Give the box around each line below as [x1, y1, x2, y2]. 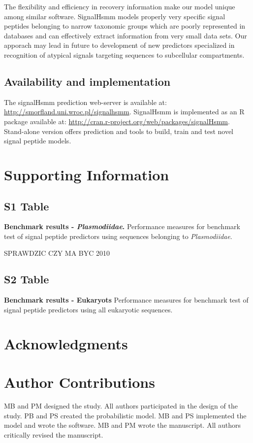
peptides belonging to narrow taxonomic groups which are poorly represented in [4, 21, 246, 31]
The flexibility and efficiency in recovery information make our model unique [4, 1, 235, 11]
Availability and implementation [4, 73, 171, 89]
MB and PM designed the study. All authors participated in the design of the [4, 400, 238, 410]
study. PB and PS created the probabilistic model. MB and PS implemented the [4, 410, 247, 420]
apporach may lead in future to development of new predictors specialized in [4, 40, 235, 50]
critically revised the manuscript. [4, 429, 103, 440]
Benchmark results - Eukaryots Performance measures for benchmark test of [4, 295, 249, 305]
